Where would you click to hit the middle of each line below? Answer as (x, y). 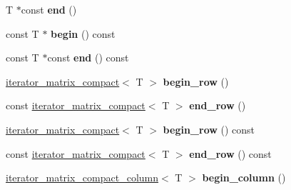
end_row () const (230, 153)
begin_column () (244, 177)
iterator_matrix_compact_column (82, 177)
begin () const (83, 33)
